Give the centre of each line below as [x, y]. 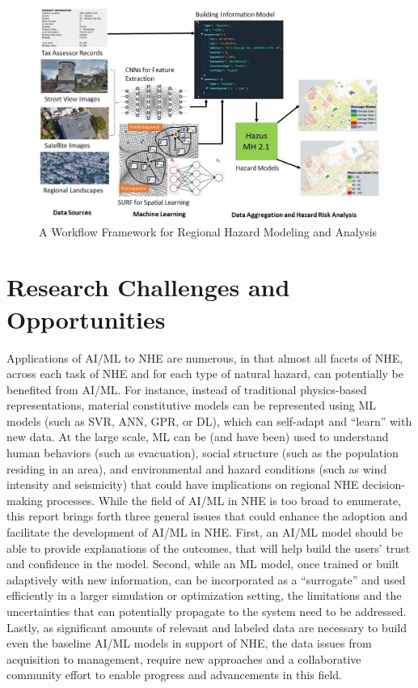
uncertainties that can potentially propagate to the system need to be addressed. [207, 612]
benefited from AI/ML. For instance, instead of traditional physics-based [187, 389]
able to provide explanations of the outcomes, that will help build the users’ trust [209, 548]
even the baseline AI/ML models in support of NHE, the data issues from [189, 643]
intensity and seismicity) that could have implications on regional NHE [183, 484]
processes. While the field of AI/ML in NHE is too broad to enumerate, [224, 500]
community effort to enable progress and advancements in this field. [174, 675]
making [25, 500]
